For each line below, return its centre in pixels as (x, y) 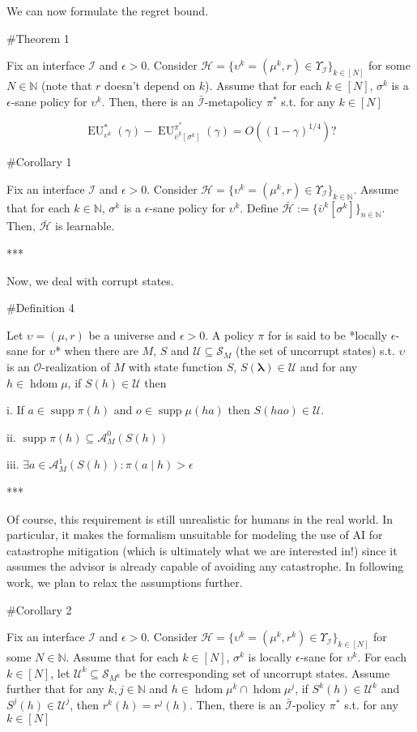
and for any (329, 366)
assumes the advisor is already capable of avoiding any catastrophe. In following (205, 566)
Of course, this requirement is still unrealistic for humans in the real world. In (200, 518)
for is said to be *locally (328, 334)
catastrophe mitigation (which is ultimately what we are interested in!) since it (202, 550)
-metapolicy (234, 101)
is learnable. (85, 226)
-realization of (76, 366)
